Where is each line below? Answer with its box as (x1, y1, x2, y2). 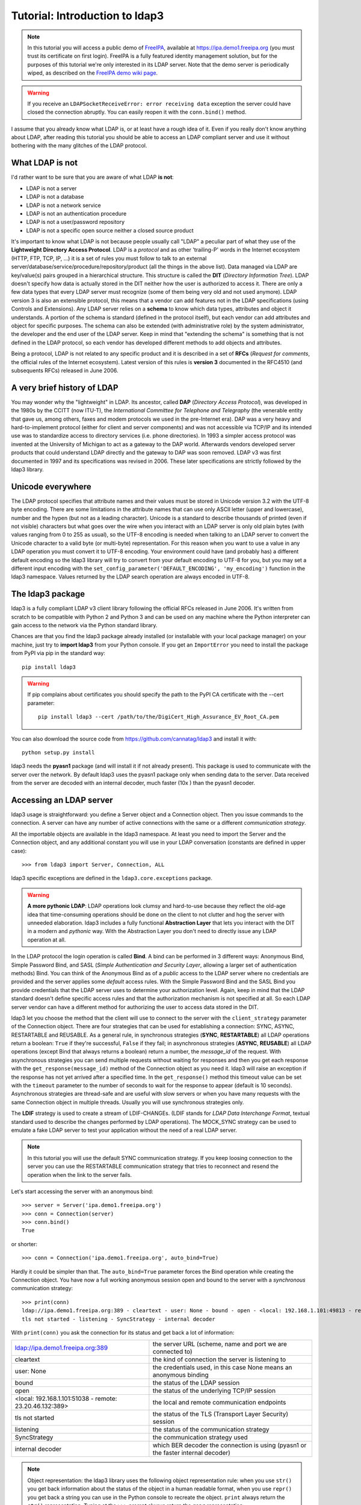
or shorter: (11, 1240, 38, 1247)
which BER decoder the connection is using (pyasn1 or (152, 1441, 307, 1450)
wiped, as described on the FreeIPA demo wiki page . (27, 69, 158, 76)
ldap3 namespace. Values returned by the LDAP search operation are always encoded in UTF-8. (11, 573, 250, 580)
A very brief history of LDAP (11, 382, 119, 393)
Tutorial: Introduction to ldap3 (11, 9, 164, 22)
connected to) (152, 1347, 193, 1356)
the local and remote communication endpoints (152, 1398, 286, 1407)
